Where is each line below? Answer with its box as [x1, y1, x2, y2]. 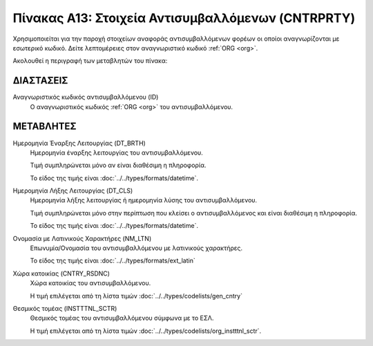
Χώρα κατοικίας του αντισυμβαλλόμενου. [30, 279, 151, 287]
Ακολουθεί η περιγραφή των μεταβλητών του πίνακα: [12, 57, 168, 65]
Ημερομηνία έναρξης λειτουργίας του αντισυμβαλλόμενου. [30, 148, 203, 157]
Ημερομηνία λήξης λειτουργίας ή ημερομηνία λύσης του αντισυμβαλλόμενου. [30, 196, 258, 204]
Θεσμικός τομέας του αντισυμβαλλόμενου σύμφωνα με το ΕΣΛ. [30, 314, 214, 323]
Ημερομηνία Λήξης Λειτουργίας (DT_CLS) [12, 186, 133, 195]
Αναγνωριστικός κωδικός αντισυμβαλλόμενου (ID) [12, 93, 159, 102]
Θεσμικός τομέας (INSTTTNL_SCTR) [12, 305, 117, 312]
